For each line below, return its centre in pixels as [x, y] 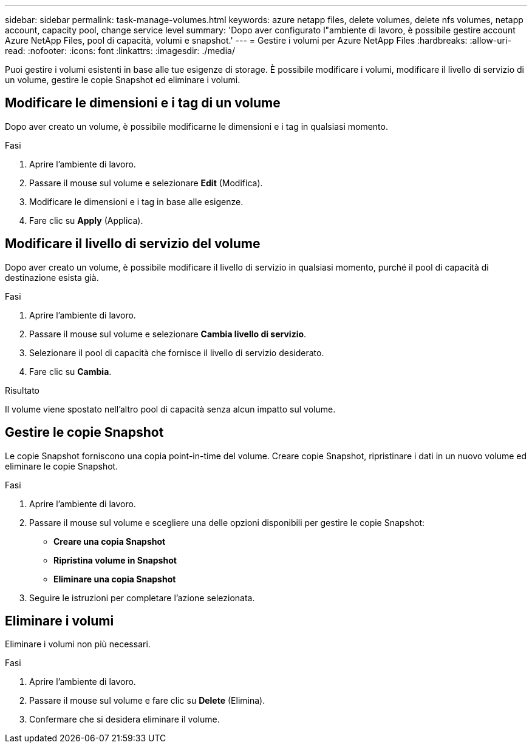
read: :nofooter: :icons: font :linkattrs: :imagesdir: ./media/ [120, 51]
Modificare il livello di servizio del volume [133, 244]
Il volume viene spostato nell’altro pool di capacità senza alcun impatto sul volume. [170, 409]
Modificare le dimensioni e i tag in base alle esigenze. [136, 201]
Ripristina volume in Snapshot [115, 560]
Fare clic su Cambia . [70, 371]
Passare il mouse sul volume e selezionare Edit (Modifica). [146, 183]
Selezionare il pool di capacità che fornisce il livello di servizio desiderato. [177, 352]
